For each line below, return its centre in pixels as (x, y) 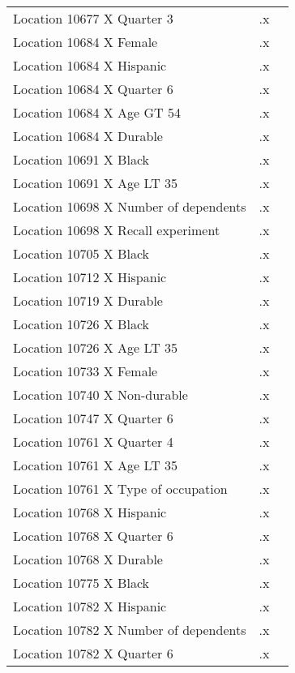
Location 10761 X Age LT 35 (96, 465)
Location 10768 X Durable (88, 559)
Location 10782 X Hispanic (90, 606)
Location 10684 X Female (86, 42)
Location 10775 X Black (81, 583)
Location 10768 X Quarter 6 (93, 536)
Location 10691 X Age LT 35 (96, 183)
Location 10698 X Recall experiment (117, 230)
